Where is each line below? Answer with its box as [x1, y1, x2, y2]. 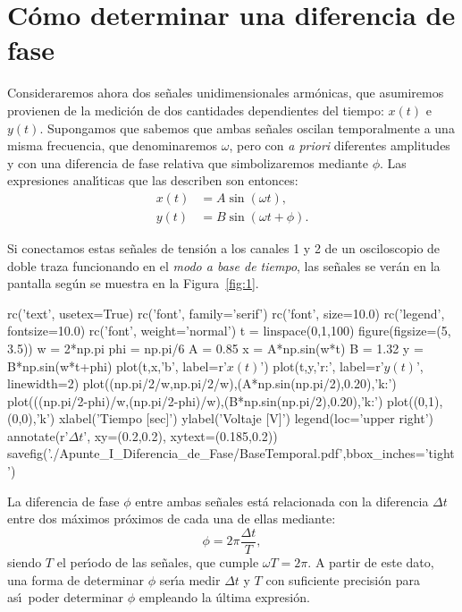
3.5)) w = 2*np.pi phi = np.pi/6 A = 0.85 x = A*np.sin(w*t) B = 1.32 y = [7, 338, 424, 357]
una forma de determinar [7, 570, 144, 589]
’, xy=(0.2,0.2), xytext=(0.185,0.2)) [83, 426, 278, 445]
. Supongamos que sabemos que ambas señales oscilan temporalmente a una [39, 118, 455, 137]
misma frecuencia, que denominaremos [7, 136, 218, 155]
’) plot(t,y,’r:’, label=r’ [260, 356, 384, 375]
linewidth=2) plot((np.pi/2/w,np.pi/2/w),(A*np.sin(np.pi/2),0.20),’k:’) [7, 374, 397, 393]
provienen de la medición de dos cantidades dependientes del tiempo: [7, 100, 384, 119]
